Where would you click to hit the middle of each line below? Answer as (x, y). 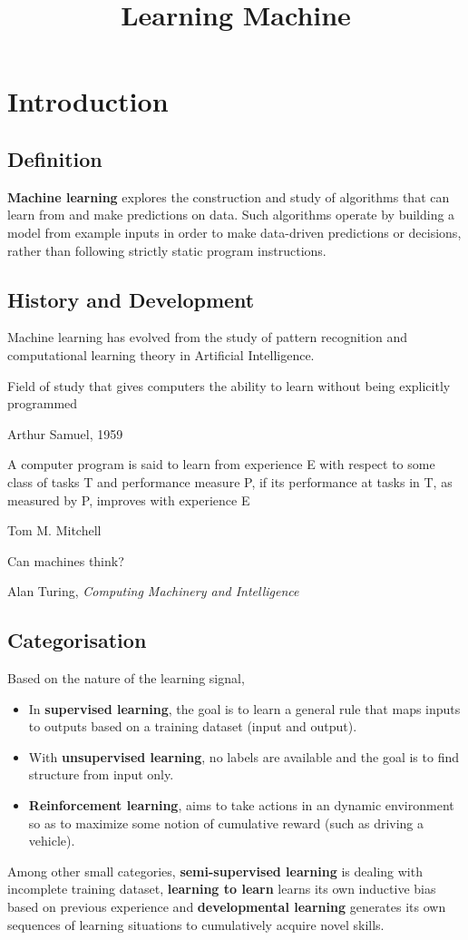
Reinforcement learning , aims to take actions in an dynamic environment (241, 805)
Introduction (88, 101)
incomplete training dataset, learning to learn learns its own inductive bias (222, 889)
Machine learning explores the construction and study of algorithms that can (229, 196)
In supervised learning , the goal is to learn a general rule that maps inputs (244, 708)
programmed (43, 403)
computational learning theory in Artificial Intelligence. (161, 354)
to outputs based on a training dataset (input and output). (193, 726)
